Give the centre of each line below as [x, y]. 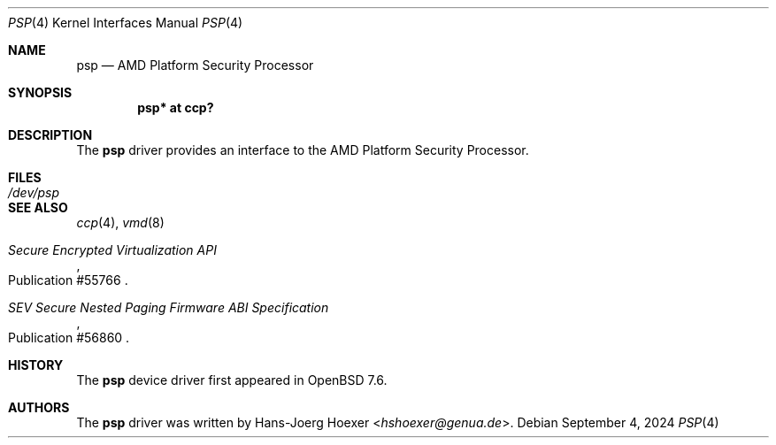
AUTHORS [39, 407]
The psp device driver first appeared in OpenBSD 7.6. [232, 380]
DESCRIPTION [50, 135]
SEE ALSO [38, 207]
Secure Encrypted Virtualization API [112, 250]
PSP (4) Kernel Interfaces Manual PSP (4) [126, 23]
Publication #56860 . [69, 338]
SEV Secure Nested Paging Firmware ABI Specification [169, 307]
